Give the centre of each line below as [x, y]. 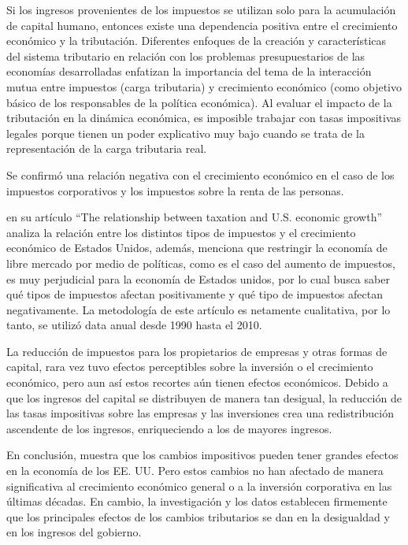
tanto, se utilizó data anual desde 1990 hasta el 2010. [134, 325]
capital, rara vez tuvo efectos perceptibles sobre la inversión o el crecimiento [190, 367]
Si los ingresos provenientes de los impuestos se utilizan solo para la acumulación [201, 9]
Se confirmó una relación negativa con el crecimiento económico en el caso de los [200, 174]
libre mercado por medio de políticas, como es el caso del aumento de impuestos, [201, 263]
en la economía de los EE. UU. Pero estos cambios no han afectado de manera [195, 471]
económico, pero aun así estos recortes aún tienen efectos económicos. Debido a [197, 382]
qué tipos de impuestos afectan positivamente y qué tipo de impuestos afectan [195, 294]
